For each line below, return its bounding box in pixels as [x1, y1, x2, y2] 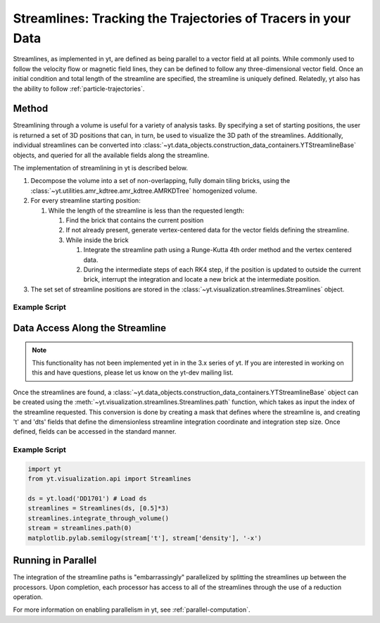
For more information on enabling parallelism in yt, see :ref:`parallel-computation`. [13, 605, 251, 614]
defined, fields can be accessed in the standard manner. [13, 427, 177, 436]
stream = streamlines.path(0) [27, 524, 132, 532]
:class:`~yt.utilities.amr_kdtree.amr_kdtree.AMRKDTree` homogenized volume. [30, 187, 258, 195]
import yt [27, 465, 62, 473]
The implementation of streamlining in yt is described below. [13, 163, 188, 172]
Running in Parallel [13, 555, 97, 567]
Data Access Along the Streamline [13, 322, 167, 334]
